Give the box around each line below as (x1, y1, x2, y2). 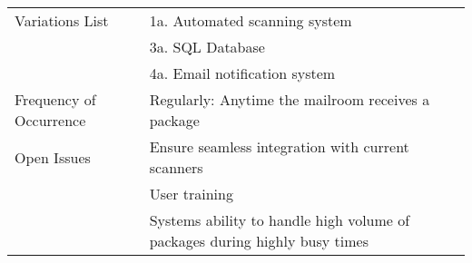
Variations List (15, 10, 109, 31)
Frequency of (15, 89, 96, 110)
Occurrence (15, 110, 86, 131)
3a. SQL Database (149, 36, 265, 57)
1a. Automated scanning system (149, 10, 352, 31)
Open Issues (15, 146, 91, 168)
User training (149, 183, 233, 204)
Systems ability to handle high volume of (149, 209, 410, 230)
